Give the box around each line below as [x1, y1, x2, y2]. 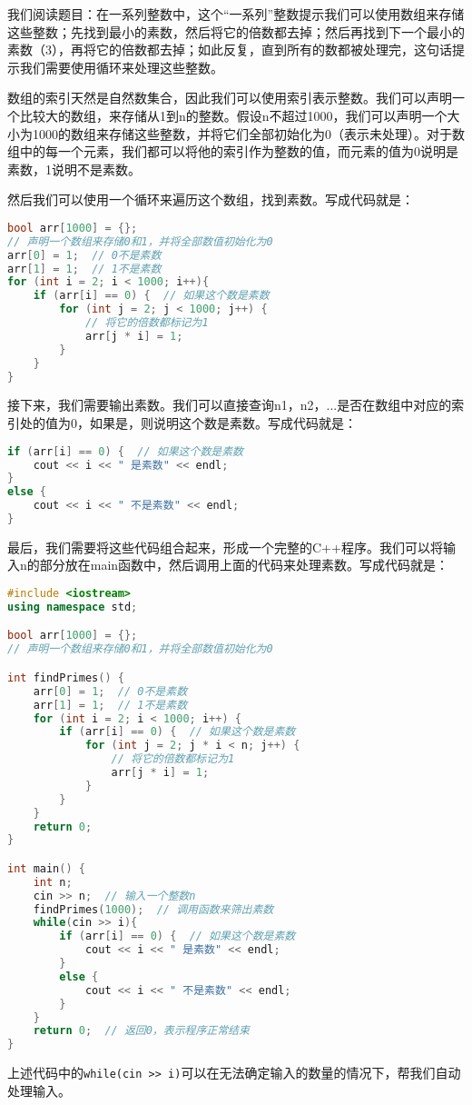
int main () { [7, 861, 85, 875]
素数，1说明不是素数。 [7, 159, 141, 178]
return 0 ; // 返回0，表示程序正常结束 [33, 1024, 250, 1038]
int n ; [33, 875, 73, 889]
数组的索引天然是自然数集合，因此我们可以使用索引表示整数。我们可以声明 [7, 88, 452, 107]
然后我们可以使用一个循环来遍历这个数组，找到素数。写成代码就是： [7, 190, 414, 209]
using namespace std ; [7, 600, 138, 613]
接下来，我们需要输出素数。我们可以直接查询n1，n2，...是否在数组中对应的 [7, 395, 452, 414]
